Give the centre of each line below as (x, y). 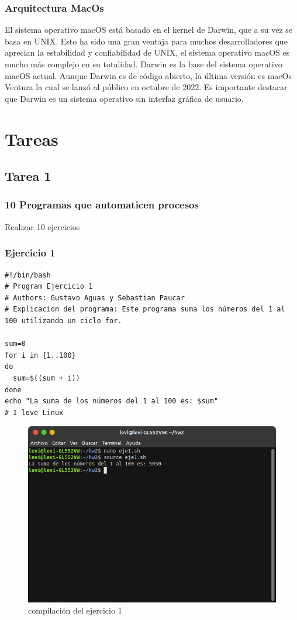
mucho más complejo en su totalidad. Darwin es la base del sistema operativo (144, 64)
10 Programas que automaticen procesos (102, 205)
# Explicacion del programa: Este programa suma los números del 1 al (145, 309)
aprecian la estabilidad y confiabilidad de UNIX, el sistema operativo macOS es (147, 52)
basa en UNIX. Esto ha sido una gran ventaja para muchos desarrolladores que (146, 41)
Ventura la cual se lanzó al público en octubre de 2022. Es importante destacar (146, 87)
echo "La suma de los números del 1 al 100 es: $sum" (112, 401)
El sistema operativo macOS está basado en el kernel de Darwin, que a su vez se (149, 30)
